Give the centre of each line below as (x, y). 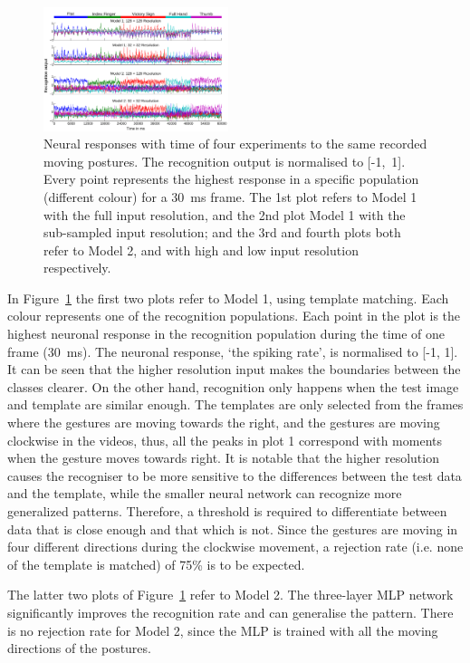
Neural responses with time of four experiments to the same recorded (235, 144)
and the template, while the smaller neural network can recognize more (205, 493)
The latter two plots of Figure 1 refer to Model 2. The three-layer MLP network (230, 595)
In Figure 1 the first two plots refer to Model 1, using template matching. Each (228, 298)
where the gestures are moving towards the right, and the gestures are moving (224, 423)
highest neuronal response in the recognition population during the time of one (226, 334)
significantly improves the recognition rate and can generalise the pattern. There (230, 612)
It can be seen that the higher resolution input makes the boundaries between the (234, 369)
